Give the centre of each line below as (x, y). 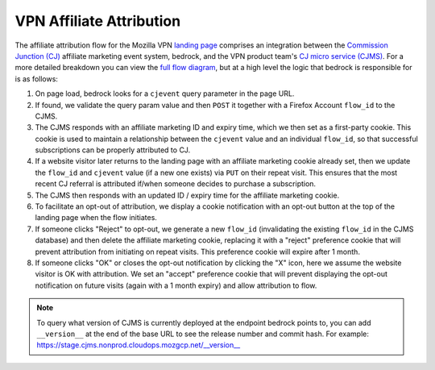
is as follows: (36, 79)
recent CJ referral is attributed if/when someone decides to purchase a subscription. (176, 184)
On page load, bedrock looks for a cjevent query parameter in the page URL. (165, 94)
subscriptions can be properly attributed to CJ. (113, 150)
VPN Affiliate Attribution (98, 21)
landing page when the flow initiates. (96, 218)
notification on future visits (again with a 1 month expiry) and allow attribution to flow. (176, 285)
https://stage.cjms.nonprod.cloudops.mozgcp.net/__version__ (139, 345)
